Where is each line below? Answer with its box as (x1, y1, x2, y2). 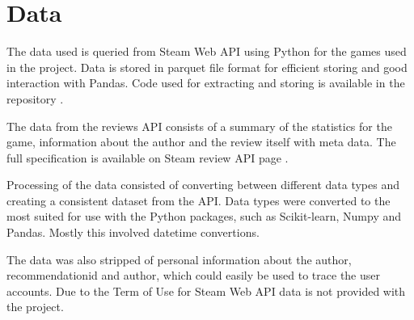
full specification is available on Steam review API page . (6, 149, 289, 166)
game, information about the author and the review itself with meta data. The (6, 133, 396, 150)
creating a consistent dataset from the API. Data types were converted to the (6, 192, 391, 208)
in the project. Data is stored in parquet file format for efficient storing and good (6, 58, 408, 75)
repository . (6, 90, 64, 107)
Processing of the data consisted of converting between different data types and (6, 176, 400, 193)
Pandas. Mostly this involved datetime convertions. (6, 224, 260, 241)
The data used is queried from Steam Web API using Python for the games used (6, 43, 407, 60)
